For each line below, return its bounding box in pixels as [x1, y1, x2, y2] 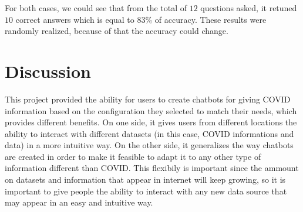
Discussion [5, 59, 91, 83]
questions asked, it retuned [200, 2, 297, 13]
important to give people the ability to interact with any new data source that [5, 184, 287, 197]
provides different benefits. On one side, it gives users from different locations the [5, 116, 297, 128]
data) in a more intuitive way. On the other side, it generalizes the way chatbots [5, 139, 294, 151]
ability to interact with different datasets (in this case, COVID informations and [5, 127, 294, 139]
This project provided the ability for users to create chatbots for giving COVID [5, 93, 291, 105]
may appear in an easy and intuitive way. [5, 196, 153, 208]
